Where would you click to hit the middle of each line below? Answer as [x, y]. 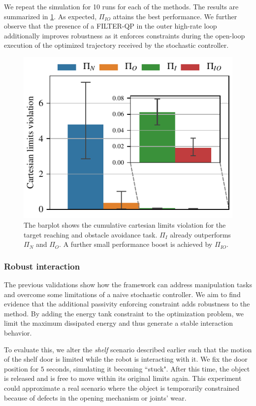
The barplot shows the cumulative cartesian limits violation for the [125, 225]
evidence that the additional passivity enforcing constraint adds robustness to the [127, 304]
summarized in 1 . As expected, [50, 16]
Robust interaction [42, 266]
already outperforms [200, 234]
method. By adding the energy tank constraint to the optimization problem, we [124, 313]
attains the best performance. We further [175, 16]
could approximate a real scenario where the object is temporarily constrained [122, 388]
